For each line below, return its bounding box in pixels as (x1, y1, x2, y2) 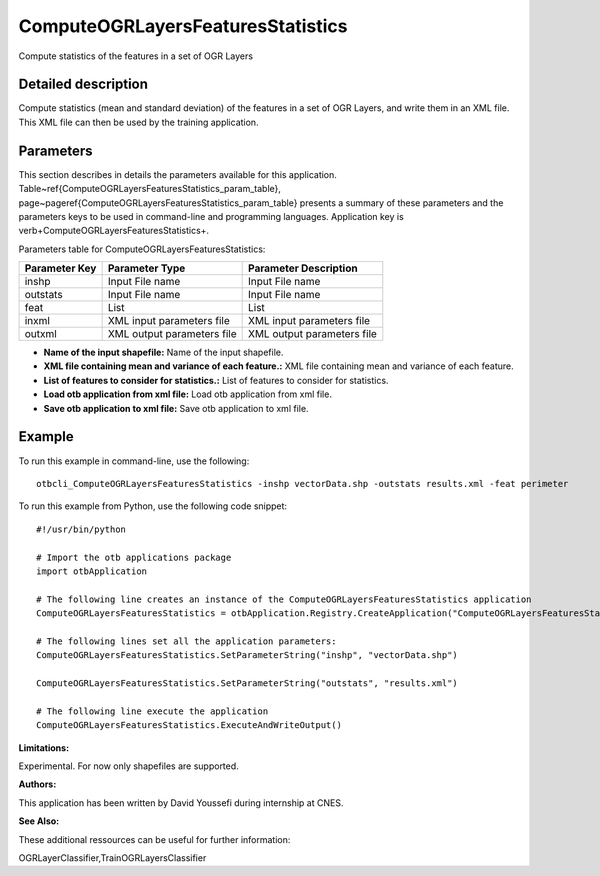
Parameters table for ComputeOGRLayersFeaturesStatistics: (18, 243, 266, 255)
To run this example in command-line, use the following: (18, 455, 250, 467)
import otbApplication (36, 565, 148, 577)
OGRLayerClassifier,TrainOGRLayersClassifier (18, 851, 207, 864)
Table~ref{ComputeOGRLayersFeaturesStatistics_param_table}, (18, 183, 282, 195)
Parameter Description (248, 261, 359, 275)
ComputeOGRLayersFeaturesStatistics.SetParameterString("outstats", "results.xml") (36, 678, 459, 689)
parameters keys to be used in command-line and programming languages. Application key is (18, 210, 404, 222)
